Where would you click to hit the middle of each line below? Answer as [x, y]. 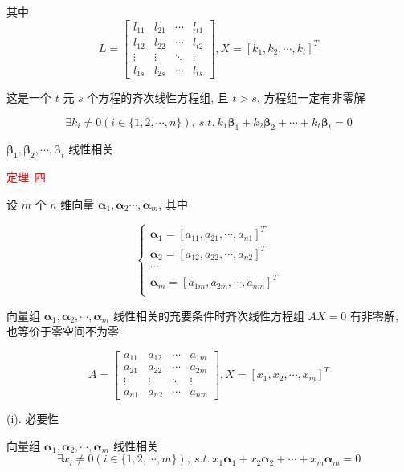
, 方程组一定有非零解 [311, 98]
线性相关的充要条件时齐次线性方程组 [208, 315]
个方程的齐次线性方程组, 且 [158, 98]
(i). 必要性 [33, 419]
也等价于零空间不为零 [63, 331]
